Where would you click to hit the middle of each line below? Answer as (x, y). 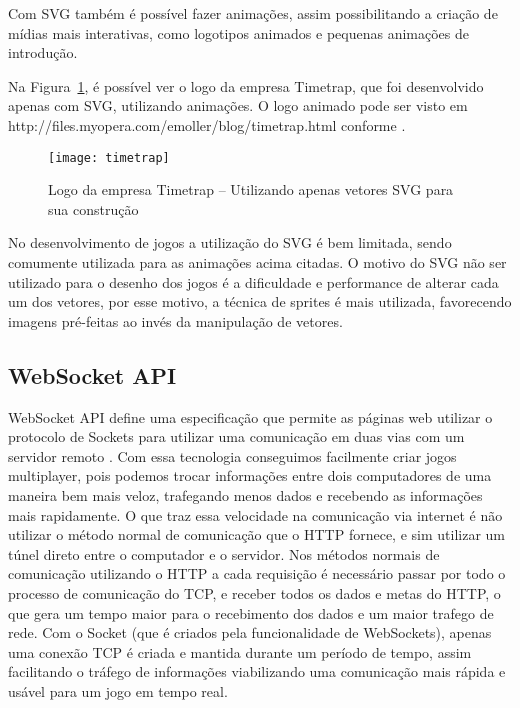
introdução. (43, 52)
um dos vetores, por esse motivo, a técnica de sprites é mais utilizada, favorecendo (260, 301)
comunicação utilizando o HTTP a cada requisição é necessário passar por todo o (257, 573)
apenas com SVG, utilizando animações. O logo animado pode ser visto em (238, 105)
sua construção (93, 208)
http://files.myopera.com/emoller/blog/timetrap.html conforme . (207, 124)
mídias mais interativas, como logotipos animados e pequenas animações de (238, 32)
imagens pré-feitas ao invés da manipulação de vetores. (175, 320)
